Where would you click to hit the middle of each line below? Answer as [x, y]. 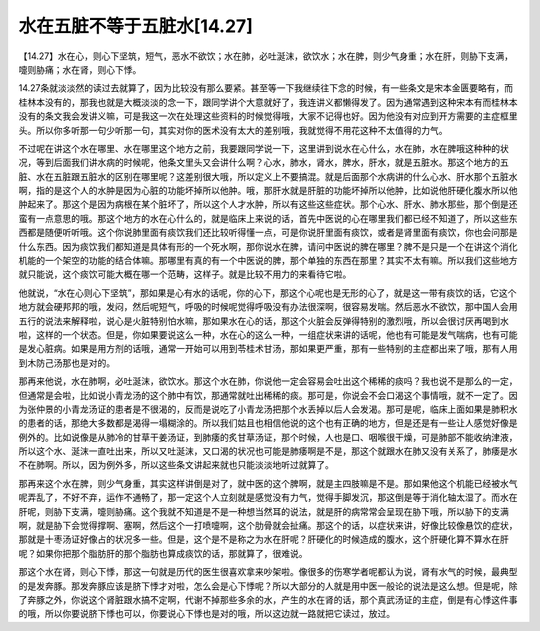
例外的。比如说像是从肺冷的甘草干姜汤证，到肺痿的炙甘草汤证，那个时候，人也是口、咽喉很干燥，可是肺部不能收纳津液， [268, 437]
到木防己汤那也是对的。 [66, 362]
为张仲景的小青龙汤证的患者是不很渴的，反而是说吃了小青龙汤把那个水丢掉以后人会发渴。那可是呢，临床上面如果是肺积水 [268, 409]
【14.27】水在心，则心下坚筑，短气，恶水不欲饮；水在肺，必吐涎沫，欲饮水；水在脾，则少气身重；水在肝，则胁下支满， [266, 56]
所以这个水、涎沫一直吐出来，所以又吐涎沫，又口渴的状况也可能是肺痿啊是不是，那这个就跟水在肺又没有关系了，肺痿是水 [268, 451]
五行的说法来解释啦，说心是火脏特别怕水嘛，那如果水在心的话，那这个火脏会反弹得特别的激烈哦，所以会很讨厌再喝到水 [263, 321]
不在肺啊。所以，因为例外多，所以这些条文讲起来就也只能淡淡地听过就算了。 [176, 465]
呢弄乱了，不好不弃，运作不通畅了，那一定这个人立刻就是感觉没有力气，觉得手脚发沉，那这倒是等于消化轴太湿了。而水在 [268, 497]
